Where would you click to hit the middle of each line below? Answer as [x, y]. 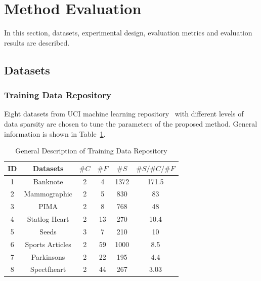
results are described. [37, 42]
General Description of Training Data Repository [91, 151]
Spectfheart [48, 269]
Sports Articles [48, 244]
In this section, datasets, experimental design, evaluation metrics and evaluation [128, 33]
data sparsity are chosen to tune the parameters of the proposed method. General [131, 123]
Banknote [48, 181]
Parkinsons [48, 256]
